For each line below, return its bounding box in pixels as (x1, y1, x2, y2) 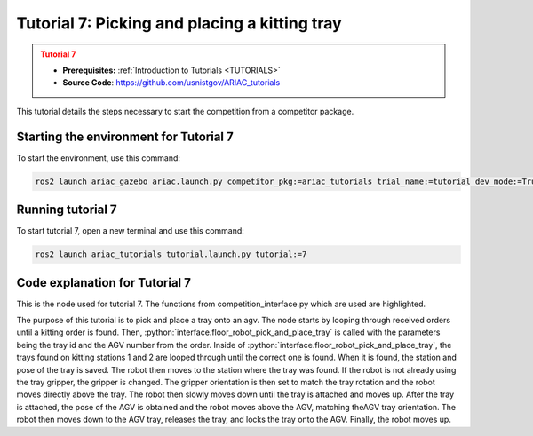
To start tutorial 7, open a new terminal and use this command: (16, 226, 244, 236)
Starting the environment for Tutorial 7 (16, 129, 235, 144)
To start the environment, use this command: (16, 152, 181, 163)
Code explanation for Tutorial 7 (16, 275, 191, 290)
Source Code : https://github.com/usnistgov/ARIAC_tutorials (62, 77, 281, 88)
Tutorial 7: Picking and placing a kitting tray (16, 13, 342, 33)
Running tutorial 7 (16, 202, 117, 218)
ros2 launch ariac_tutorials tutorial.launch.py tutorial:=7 (35, 250, 307, 259)
